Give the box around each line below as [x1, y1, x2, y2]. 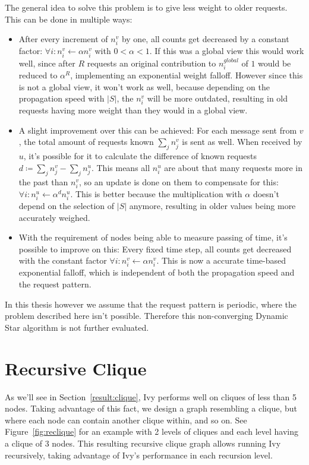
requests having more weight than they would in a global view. [18, 104, 248, 116]
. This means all [91, 161, 150, 173]
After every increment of [18, 33, 108, 45]
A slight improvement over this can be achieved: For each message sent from [18, 124, 297, 136]
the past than [18, 175, 68, 188]
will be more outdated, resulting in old [147, 92, 288, 105]
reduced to [18, 68, 58, 81]
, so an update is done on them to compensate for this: [78, 175, 279, 188]
